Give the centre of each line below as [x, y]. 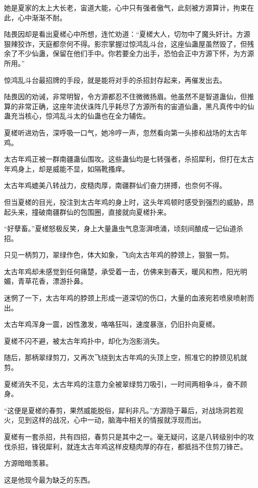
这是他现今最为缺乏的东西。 [49, 479]
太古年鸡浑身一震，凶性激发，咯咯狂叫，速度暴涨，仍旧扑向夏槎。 [112, 324]
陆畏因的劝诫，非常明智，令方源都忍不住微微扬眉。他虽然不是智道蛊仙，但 [126, 96]
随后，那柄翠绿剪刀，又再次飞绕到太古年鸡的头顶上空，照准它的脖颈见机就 [126, 357]
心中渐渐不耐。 [42, 17]
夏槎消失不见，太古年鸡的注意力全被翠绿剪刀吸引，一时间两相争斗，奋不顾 [126, 384]
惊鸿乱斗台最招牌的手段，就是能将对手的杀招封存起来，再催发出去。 [115, 80]
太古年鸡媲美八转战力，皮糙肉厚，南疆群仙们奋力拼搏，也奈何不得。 [115, 185]
